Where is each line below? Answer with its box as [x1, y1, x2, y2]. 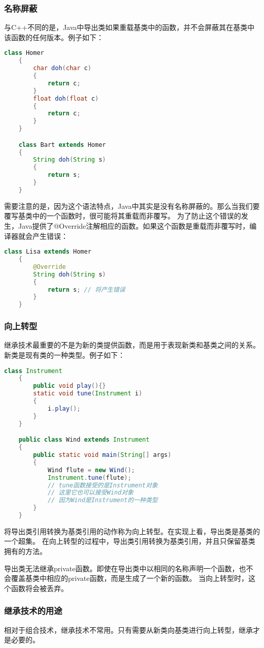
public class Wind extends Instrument [18, 436, 150, 444]
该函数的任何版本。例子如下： [4, 32, 104, 42]
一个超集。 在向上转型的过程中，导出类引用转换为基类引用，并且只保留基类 [4, 536, 255, 546]
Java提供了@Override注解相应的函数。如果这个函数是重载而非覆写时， [18, 221, 250, 231]
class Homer [4, 49, 44, 57]
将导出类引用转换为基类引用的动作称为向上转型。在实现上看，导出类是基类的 [4, 526, 260, 536]
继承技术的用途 [4, 604, 62, 617]
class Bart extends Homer [18, 141, 106, 148]
